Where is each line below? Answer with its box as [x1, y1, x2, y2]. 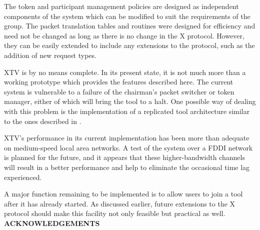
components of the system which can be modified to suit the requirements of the [4, 10, 250, 21]
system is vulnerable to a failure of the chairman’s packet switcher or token [4, 86, 234, 96]
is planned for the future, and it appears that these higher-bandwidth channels [4, 152, 245, 162]
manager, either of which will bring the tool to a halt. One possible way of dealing [4, 96, 256, 106]
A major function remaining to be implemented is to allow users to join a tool [4, 188, 243, 199]
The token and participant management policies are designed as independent [4, 1, 239, 11]
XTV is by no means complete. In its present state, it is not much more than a [4, 66, 246, 77]
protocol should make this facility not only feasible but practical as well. [4, 208, 225, 218]
